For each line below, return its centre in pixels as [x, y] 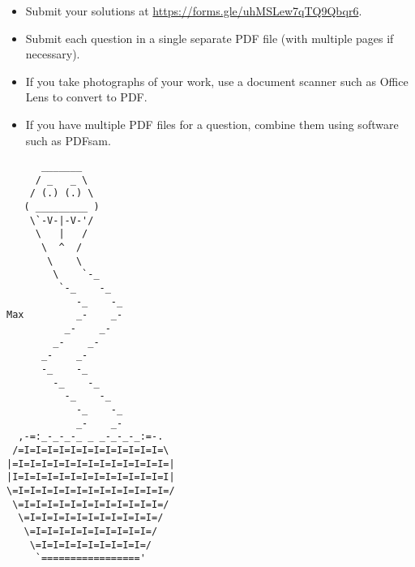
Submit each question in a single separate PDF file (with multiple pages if [210, 38]
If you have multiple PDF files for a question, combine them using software [212, 124]
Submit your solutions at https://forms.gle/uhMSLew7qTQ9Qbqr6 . [194, 11]
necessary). [53, 54]
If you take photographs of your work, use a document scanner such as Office [217, 81]
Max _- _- [65, 315]
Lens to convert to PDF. [86, 97]
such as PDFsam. [68, 140]
